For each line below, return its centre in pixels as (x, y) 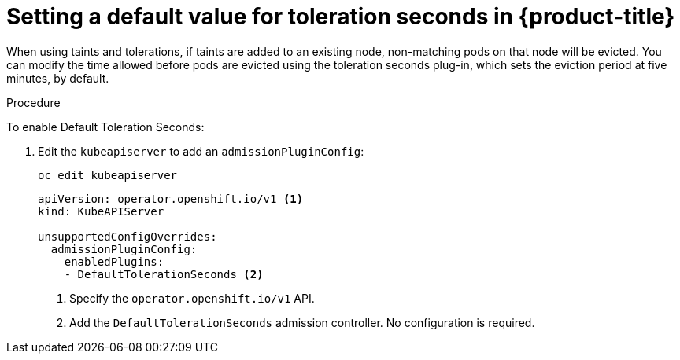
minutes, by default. (58, 78)
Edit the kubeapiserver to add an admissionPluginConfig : (201, 151)
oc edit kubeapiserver (108, 175)
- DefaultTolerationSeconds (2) (164, 274)
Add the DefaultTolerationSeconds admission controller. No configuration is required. (302, 322)
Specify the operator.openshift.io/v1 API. (192, 298)
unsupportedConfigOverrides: (128, 236)
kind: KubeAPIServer (101, 211)
